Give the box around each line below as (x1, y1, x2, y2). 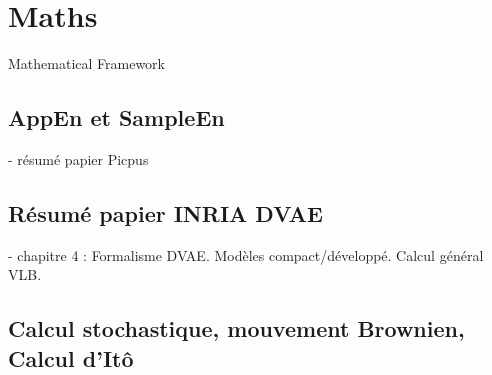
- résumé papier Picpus (8, 148, 149, 169)
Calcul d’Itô (8, 342, 134, 373)
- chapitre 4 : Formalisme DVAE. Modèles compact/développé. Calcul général (8, 244, 484, 265)
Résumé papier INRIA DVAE (8, 197, 323, 228)
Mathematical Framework (8, 53, 165, 74)
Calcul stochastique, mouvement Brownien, (8, 313, 465, 344)
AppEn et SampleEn (8, 102, 225, 133)
